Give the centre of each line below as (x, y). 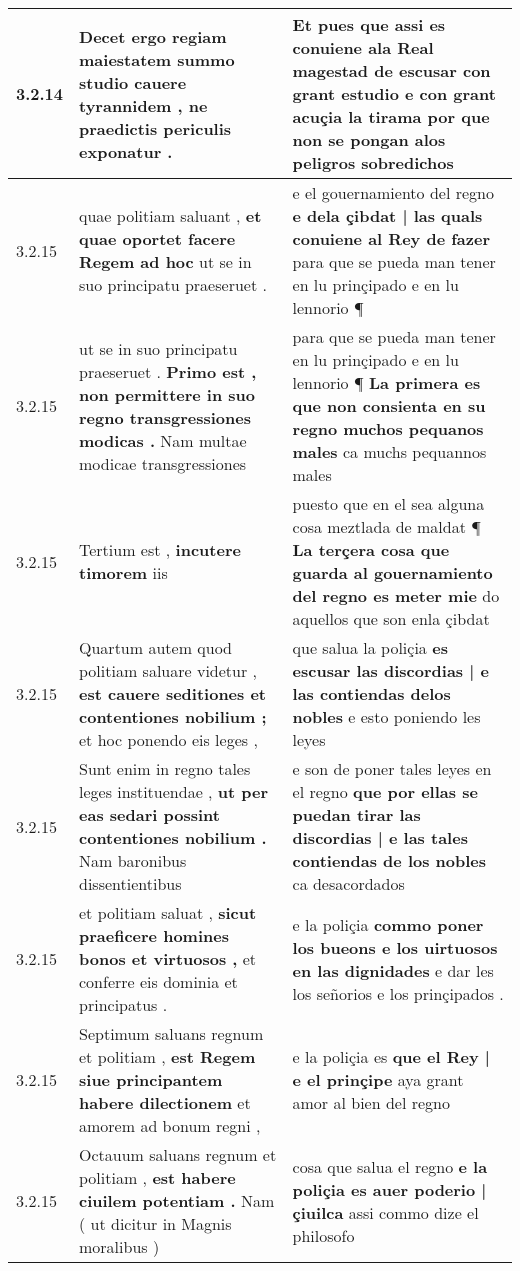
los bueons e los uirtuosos (395, 947)
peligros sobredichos (373, 162)
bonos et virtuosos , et (168, 958)
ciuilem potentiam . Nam (177, 1200)
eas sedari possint (149, 814)
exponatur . (126, 151)
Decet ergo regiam (153, 36)
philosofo (323, 1235)
